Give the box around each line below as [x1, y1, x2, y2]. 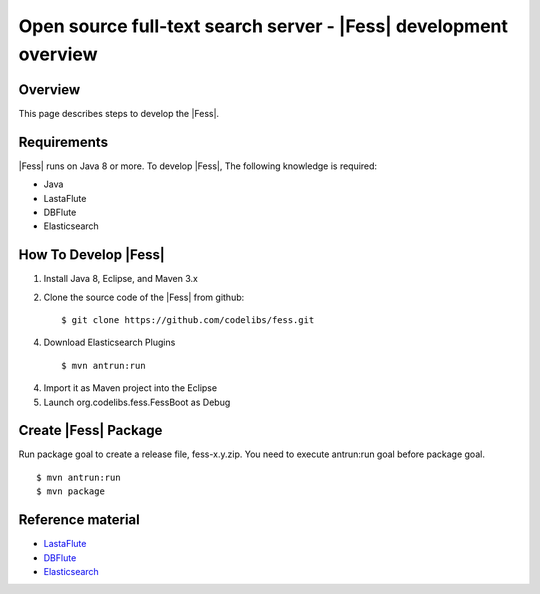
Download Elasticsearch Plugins [43, 336, 176, 349]
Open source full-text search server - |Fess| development [18, 15, 509, 37]
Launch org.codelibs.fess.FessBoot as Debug [43, 396, 231, 408]
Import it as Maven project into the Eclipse [43, 382, 218, 394]
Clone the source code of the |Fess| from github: [43, 291, 245, 303]
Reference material [18, 511, 140, 529]
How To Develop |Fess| [18, 246, 165, 264]
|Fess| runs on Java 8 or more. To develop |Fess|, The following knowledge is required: [18, 160, 378, 172]
